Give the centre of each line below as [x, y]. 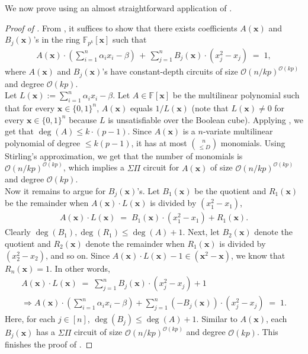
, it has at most [159, 142]
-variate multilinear [238, 131]
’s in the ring [57, 39]
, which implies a [94, 167]
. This [267, 332]
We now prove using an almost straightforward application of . [118, 8]
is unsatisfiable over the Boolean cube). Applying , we [206, 119]
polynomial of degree [43, 142]
